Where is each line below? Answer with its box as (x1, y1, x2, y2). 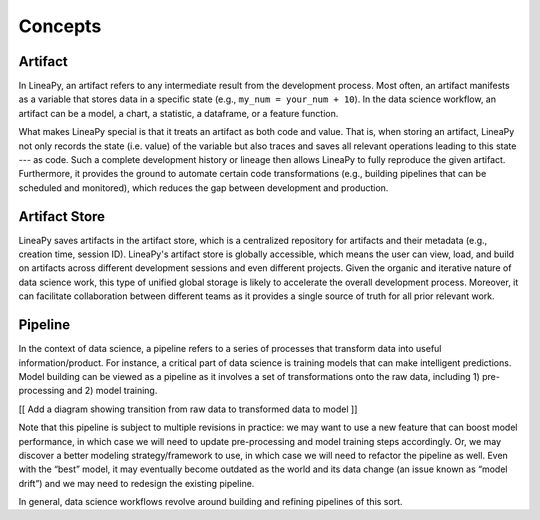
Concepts (18, 15, 102, 37)
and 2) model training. (66, 385, 158, 397)
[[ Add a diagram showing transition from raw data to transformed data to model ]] (18, 403, 358, 415)
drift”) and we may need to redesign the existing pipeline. (18, 477, 255, 489)
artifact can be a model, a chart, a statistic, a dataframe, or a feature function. (18, 107, 339, 119)
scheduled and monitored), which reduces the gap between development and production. (18, 181, 389, 194)
